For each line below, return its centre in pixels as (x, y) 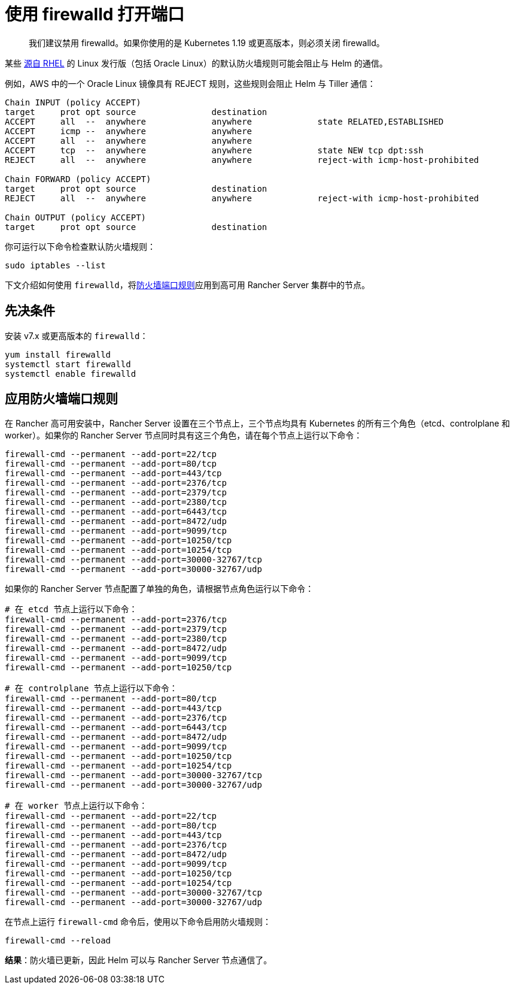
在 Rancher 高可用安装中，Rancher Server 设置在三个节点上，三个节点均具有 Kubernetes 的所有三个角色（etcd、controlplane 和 (258, 424)
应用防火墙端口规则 (61, 399)
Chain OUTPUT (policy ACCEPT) (76, 217)
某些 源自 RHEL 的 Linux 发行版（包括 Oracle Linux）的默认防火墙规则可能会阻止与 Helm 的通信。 (196, 63)
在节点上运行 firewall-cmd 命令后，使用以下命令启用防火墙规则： (138, 922)
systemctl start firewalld (68, 364)
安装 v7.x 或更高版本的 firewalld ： (77, 335)
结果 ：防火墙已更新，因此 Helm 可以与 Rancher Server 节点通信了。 (139, 960)
